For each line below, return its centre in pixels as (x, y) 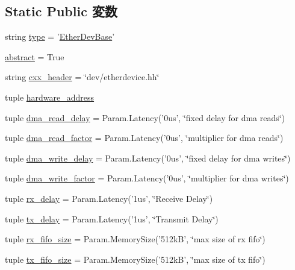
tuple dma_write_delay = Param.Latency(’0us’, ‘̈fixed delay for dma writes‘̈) (148, 158)
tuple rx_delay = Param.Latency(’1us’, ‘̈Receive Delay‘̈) (109, 198)
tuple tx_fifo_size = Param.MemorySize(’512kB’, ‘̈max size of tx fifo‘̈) (135, 259)
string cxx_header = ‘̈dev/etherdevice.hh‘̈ (82, 77)
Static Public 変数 (61, 11)
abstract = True (35, 56)
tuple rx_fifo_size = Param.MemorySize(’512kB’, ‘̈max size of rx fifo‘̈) (135, 239)
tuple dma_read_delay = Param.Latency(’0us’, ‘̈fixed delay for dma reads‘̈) (145, 117)
